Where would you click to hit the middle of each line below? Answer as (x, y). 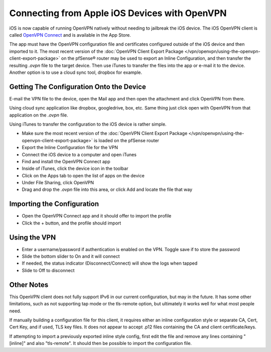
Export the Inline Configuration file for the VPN (70, 148)
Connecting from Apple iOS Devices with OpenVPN (118, 13)
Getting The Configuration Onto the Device (78, 87)
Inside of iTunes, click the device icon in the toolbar (75, 169)
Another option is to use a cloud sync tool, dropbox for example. (76, 72)
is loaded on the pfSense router (126, 140)
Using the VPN (33, 237)
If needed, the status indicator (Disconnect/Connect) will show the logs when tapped (110, 263)
